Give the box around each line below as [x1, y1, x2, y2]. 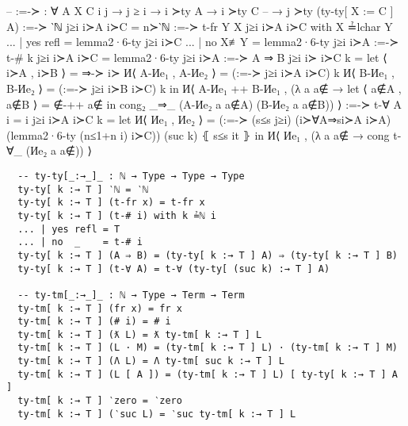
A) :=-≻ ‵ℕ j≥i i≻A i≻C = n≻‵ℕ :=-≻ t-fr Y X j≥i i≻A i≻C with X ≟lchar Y [6, 17, 393, 34]
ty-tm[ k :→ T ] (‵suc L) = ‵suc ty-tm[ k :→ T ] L [17, 408, 296, 420]
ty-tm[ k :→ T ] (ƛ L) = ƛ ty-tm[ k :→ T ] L [17, 328, 262, 340]
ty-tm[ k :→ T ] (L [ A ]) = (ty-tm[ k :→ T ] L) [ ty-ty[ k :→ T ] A [17, 368, 398, 380]
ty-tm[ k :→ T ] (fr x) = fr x [17, 302, 182, 314]
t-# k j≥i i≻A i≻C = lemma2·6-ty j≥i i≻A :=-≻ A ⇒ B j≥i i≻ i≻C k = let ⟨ [6, 48, 387, 65]
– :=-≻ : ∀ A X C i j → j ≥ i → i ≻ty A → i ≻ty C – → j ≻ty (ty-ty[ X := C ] [6, 2, 394, 18]
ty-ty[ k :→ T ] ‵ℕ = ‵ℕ [17, 183, 148, 195]
